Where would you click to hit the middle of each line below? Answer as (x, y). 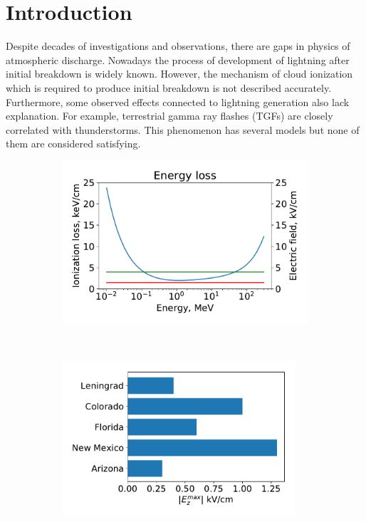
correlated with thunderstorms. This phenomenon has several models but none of (183, 129)
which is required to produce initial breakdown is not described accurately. (169, 87)
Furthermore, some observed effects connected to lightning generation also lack (178, 101)
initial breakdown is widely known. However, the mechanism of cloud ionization (179, 74)
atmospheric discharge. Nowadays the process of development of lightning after (178, 59)
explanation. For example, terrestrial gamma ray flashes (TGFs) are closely (169, 116)
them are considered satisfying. (73, 143)
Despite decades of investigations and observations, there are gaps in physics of (178, 46)
